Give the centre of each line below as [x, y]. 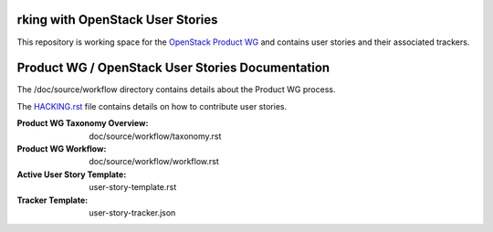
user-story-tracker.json [132, 212]
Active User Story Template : [72, 174]
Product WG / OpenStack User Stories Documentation [173, 68]
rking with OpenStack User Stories [117, 20]
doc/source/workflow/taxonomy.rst [155, 136]
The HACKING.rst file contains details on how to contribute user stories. [152, 106]
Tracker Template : [52, 200]
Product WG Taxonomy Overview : [83, 123]
